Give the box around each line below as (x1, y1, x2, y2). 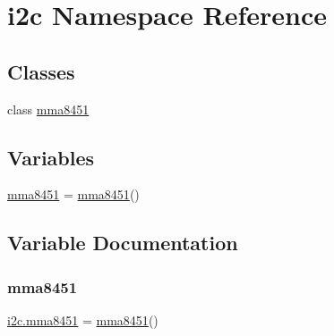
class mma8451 (7, 99, 90, 118)
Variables (7, 143, 95, 171)
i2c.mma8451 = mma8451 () (7, 310, 158, 329)
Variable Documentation (7, 229, 238, 256)
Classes (7, 57, 75, 85)
